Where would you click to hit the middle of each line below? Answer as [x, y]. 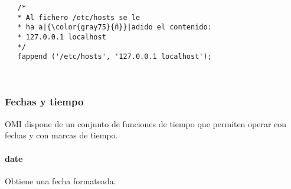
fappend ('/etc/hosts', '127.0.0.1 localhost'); [115, 57]
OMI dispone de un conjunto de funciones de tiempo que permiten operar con [146, 123]
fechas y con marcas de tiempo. [61, 135]
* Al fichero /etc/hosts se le [79, 17]
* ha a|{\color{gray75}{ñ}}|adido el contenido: [115, 27]
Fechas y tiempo [44, 102]
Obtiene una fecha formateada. [61, 180]
